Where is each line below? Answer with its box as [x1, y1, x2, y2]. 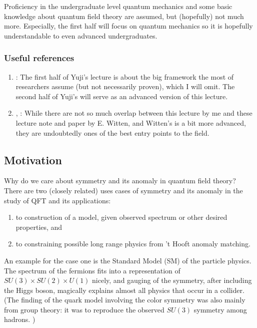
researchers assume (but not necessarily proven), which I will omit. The [15, 81, 235, 92]
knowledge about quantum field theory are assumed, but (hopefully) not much [4, 11, 244, 21]
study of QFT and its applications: [4, 195, 111, 205]
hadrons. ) [4, 314, 35, 324]
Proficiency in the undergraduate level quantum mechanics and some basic [4, 1, 232, 11]
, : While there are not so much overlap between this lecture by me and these [15, 108, 252, 118]
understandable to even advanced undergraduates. [4, 30, 157, 41]
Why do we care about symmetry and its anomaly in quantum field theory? [4, 175, 236, 186]
